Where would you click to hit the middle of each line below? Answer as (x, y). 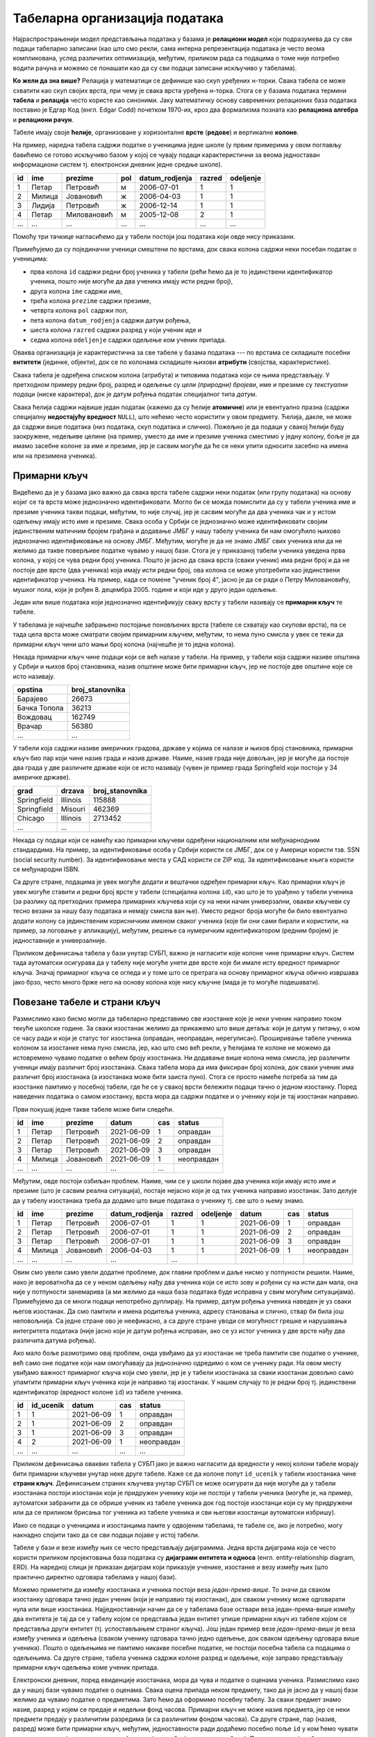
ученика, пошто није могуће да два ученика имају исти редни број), (132, 281)
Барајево (32, 699)
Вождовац (34, 717)
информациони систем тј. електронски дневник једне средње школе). (118, 165)
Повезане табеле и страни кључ (87, 1002)
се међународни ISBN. (46, 869)
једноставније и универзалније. (60, 940)
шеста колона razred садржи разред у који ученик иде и (116, 330)
